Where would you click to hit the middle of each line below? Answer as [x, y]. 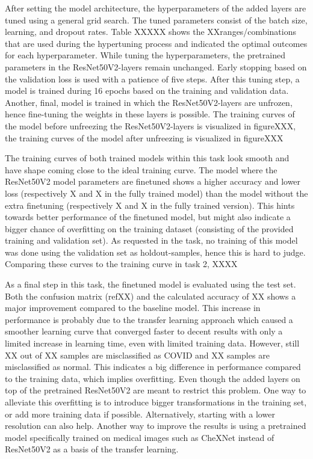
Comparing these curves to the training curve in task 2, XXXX [121, 264]
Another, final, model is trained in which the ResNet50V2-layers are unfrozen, [149, 102]
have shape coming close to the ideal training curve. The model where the [141, 169]
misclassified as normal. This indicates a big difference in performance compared [153, 367]
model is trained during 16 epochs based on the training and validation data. [147, 91]
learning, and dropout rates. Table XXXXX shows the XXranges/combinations [150, 32]
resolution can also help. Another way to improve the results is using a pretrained [156, 426]
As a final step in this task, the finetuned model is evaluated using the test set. [150, 284]
